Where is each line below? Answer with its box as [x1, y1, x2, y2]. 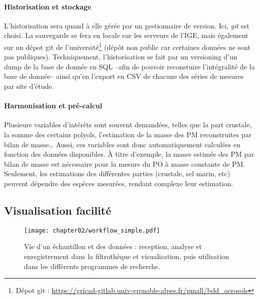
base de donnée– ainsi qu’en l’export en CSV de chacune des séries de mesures [4, 71, 244, 81]
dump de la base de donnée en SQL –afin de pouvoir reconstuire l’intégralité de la [4, 61, 255, 71]
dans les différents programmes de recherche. [24, 261, 160, 271]
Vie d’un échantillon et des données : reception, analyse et [24, 241, 202, 252]
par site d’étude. [4, 81, 54, 91]
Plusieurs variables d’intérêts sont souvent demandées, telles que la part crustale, [4, 119, 252, 130]
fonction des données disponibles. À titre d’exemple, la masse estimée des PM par [4, 149, 254, 159]
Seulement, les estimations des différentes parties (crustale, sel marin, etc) [4, 168, 230, 179]
